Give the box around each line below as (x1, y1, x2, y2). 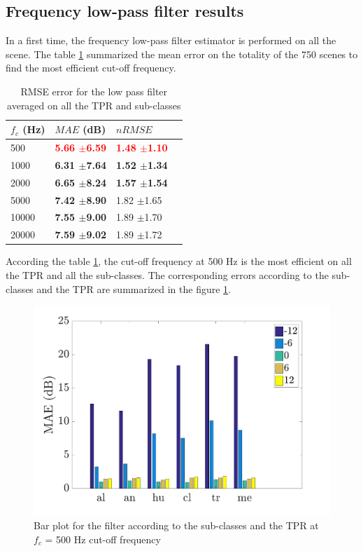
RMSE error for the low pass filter (20, 83, 168, 98)
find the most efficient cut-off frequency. (6, 60, 176, 75)
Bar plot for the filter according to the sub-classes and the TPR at (34, 518, 319, 533)
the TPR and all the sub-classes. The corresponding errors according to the (6, 267, 329, 282)
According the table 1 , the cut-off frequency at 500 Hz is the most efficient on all (6, 254, 352, 268)
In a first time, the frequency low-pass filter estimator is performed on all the (6, 33, 336, 48)
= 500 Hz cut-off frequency (45, 531, 161, 546)
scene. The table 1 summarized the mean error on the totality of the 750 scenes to (6, 46, 358, 61)
